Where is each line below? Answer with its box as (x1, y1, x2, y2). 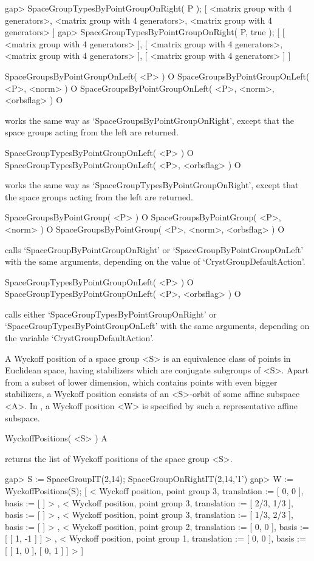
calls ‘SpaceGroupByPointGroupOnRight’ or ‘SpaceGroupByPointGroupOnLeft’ (5, 243, 304, 256)
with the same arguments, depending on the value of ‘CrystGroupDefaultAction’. (5, 255, 305, 268)
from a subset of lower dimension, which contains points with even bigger (5, 375, 278, 388)
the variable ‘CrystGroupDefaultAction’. (5, 331, 154, 344)
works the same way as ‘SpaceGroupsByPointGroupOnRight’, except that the (5, 114, 295, 126)
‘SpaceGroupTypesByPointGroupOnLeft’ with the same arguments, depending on (5, 319, 310, 332)
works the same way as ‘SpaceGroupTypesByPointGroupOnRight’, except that (5, 178, 299, 191)
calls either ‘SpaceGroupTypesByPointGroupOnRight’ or (5, 307, 217, 320)
